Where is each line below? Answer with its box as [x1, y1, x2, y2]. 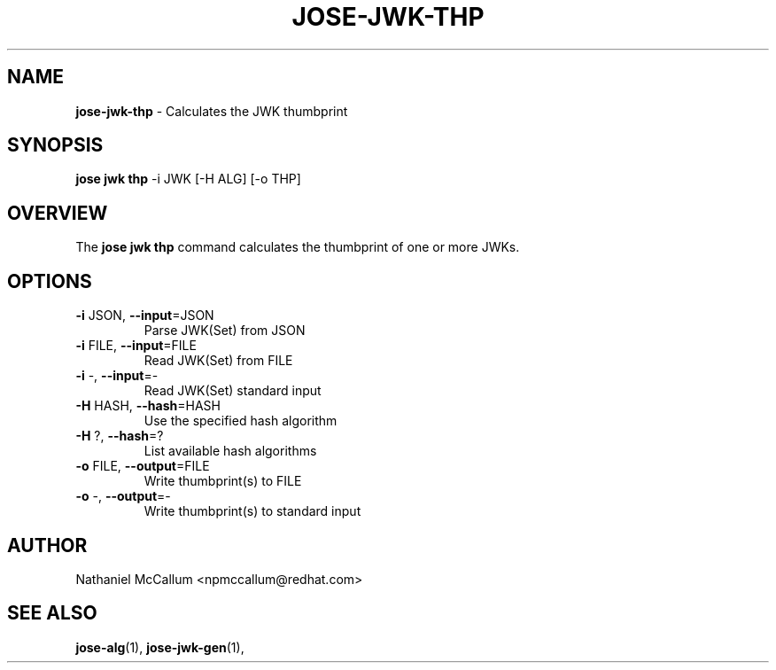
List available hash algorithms [144, 443, 317, 459]
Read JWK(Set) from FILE [144, 353, 293, 369]
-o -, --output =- [75, 488, 171, 504]
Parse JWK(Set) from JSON [144, 323, 306, 339]
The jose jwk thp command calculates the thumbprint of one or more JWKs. [75, 239, 520, 255]
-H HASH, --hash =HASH [75, 398, 221, 414]
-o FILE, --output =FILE [75, 458, 210, 474]
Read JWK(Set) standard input [144, 383, 322, 399]
